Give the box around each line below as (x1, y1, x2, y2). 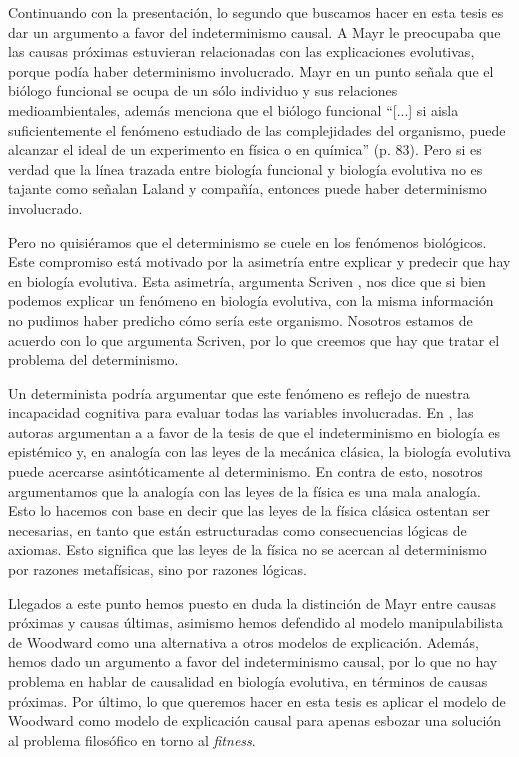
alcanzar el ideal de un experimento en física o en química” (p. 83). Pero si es (8, 139, 482, 160)
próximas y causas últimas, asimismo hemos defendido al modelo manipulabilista (8, 612, 503, 633)
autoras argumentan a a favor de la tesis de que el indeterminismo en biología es (8, 421, 501, 442)
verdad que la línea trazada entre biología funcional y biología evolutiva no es (8, 158, 483, 179)
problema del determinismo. (8, 349, 179, 370)
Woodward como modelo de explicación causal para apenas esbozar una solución (8, 710, 502, 731)
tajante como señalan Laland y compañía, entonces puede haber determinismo (8, 178, 487, 199)
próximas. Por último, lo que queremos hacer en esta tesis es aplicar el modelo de (8, 690, 506, 711)
